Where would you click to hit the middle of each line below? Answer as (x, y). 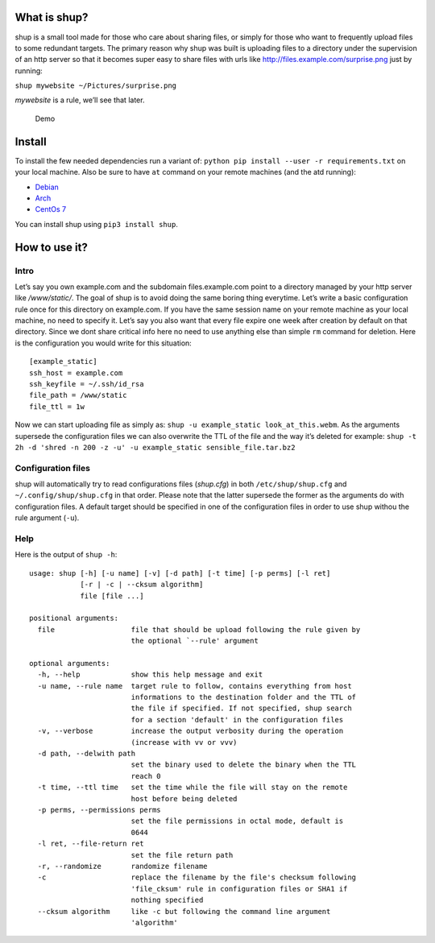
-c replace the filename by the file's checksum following (197, 877)
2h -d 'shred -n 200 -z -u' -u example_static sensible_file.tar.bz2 (155, 447)
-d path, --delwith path (87, 754)
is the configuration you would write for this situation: (104, 343)
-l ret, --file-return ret (91, 844)
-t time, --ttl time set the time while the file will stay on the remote (193, 788)
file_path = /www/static (78, 395)
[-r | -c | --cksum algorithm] (142, 585)
